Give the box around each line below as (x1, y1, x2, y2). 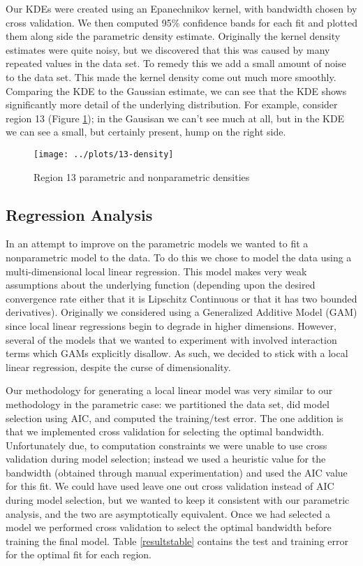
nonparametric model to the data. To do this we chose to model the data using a (6, 249, 352, 264)
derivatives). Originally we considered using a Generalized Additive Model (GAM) (6, 305, 357, 319)
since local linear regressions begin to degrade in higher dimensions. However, (6, 318, 336, 333)
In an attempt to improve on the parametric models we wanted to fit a (6, 236, 309, 251)
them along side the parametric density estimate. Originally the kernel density (6, 29, 341, 43)
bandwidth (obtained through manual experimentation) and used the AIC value (6, 465, 348, 479)
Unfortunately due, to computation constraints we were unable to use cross (6, 437, 327, 452)
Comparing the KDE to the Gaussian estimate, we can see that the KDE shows (6, 83, 347, 98)
